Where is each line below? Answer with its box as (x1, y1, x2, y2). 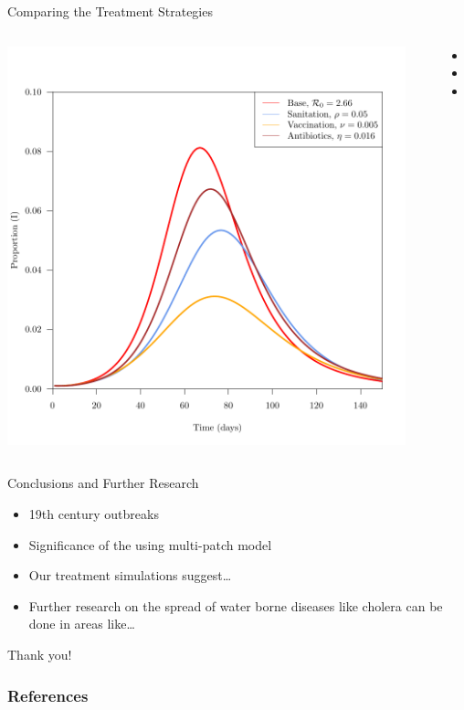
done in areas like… (28, 614, 135, 633)
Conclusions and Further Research (7, 473, 199, 493)
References (7, 684, 89, 706)
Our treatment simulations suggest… (28, 566, 232, 585)
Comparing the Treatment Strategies (7, 2, 213, 20)
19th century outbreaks (28, 504, 159, 524)
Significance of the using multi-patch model (28, 535, 272, 554)
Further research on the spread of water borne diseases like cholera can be (28, 596, 443, 615)
